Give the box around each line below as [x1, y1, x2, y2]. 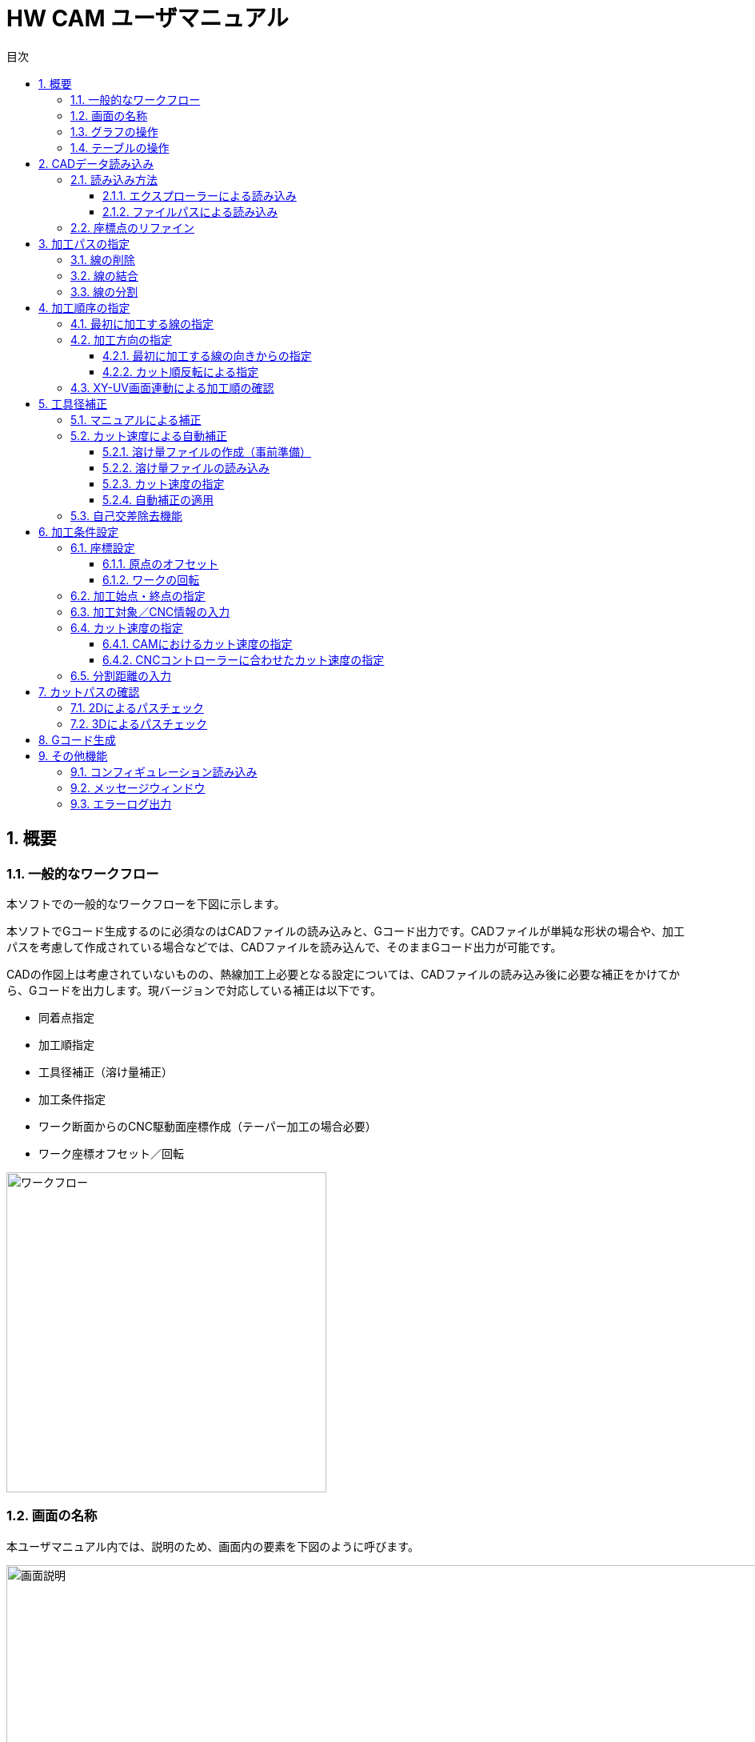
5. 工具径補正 [38, 396, 107, 410]
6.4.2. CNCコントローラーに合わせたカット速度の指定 [102, 652, 385, 667]
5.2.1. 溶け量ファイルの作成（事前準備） [102, 444, 311, 459]
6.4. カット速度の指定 [70, 620, 183, 635]
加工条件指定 [38, 1091, 106, 1106]
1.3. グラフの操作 [70, 124, 158, 138]
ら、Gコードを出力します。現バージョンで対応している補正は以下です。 [6, 983, 381, 997]
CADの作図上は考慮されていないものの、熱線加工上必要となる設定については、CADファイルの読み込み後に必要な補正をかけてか [6, 967, 680, 981]
